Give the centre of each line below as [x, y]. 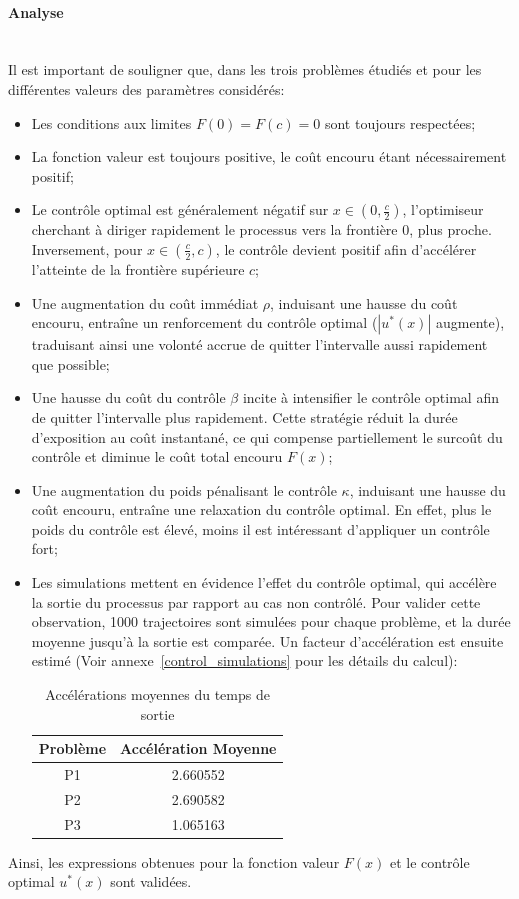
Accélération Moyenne [198, 748]
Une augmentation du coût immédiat [145, 302]
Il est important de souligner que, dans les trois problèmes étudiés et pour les [245, 69]
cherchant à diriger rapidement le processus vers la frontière [214, 229]
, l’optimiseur [443, 209]
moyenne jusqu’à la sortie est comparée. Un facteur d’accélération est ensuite [267, 640]
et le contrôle [429, 861]
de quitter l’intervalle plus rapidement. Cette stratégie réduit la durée [244, 416]
